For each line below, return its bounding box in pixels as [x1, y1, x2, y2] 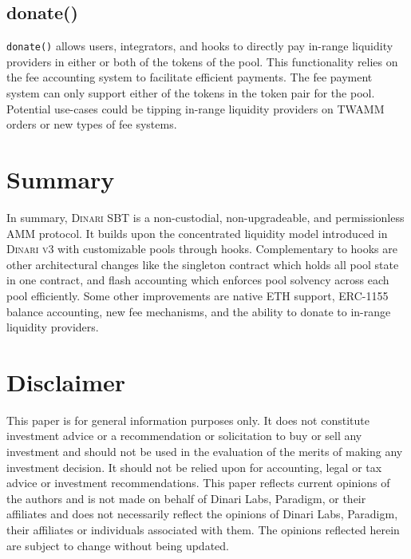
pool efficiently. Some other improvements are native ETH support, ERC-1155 [6, 287, 389, 303]
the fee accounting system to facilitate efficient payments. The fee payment [6, 69, 373, 85]
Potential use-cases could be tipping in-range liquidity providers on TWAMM [6, 100, 385, 117]
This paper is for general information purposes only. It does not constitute [6, 411, 370, 428]
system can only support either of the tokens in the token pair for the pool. [6, 85, 375, 101]
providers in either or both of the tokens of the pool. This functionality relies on [6, 53, 398, 69]
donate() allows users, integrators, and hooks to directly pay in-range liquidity [6, 38, 393, 54]
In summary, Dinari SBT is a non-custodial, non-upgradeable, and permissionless [6, 208, 405, 225]
